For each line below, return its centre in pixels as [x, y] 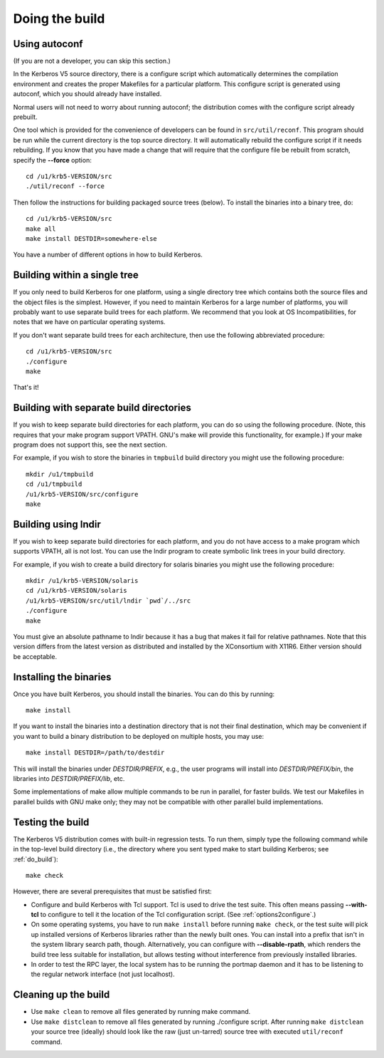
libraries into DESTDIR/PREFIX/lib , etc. [69, 779]
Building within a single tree [76, 275]
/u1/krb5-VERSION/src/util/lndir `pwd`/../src [108, 601]
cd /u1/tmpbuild [54, 484]
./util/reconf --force [65, 186]
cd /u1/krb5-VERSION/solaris [76, 591]
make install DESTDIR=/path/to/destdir [95, 753]
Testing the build [51, 822]
